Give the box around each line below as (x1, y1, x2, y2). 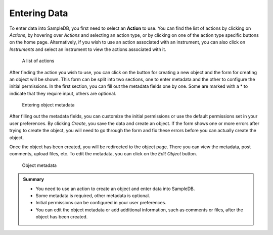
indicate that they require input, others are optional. (9, 90, 116, 96)
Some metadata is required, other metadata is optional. (35, 192, 150, 199)
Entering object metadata (22, 102, 75, 108)
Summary (23, 177, 44, 183)
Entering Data (9, 8, 68, 19)
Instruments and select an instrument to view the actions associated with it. (9, 46, 166, 52)
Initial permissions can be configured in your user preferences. (35, 200, 167, 206)
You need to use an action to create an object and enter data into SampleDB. (35, 186, 195, 192)
